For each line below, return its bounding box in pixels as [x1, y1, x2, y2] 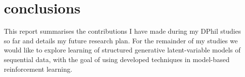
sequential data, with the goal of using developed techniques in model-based [4, 54, 230, 64]
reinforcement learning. [4, 64, 72, 74]
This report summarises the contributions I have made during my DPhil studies [4, 26, 241, 36]
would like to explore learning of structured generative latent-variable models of [4, 45, 241, 55]
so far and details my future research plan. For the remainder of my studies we [4, 35, 238, 45]
